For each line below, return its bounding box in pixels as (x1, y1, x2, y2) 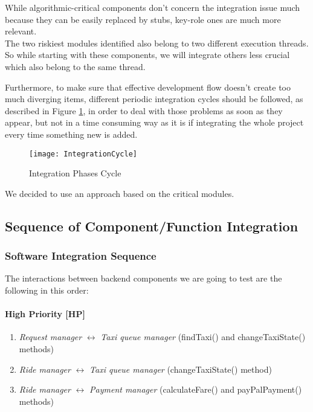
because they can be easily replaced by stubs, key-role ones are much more (5, 13, 281, 25)
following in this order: (5, 283, 89, 296)
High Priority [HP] (5, 307, 85, 320)
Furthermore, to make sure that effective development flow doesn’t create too (5, 80, 291, 93)
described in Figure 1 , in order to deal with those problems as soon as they (5, 104, 283, 117)
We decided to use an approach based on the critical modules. (5, 187, 234, 199)
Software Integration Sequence (5, 248, 156, 263)
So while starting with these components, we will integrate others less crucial (5, 48, 290, 61)
